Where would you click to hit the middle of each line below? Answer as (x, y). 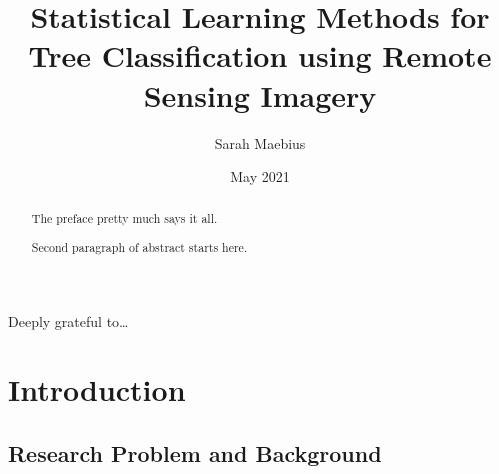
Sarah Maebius (260, 142)
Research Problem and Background (195, 453)
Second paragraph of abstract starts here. (139, 247)
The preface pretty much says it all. (124, 218)
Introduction (97, 389)
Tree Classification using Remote (260, 55)
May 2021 (260, 176)
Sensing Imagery (260, 94)
